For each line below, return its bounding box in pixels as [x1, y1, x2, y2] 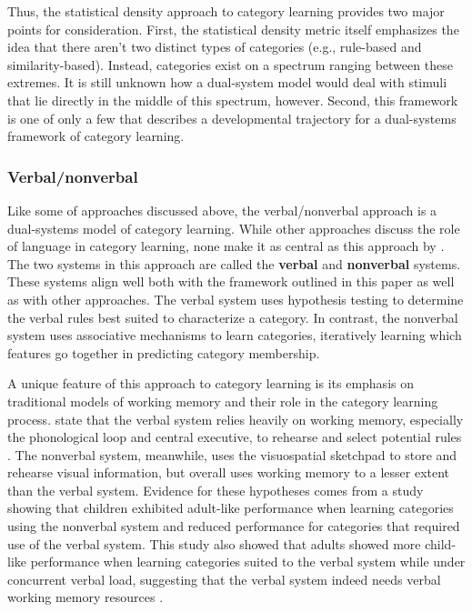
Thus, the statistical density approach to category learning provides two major [7, 2, 445, 20]
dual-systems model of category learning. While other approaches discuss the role [7, 218, 460, 237]
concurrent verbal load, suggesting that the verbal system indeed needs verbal [7, 569, 441, 588]
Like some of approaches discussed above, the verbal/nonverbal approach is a [7, 200, 437, 219]
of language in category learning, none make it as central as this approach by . [7, 236, 445, 256]
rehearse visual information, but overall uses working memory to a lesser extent [7, 463, 450, 482]
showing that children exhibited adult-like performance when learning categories [7, 498, 454, 517]
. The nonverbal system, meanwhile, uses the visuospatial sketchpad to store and [7, 445, 457, 464]
